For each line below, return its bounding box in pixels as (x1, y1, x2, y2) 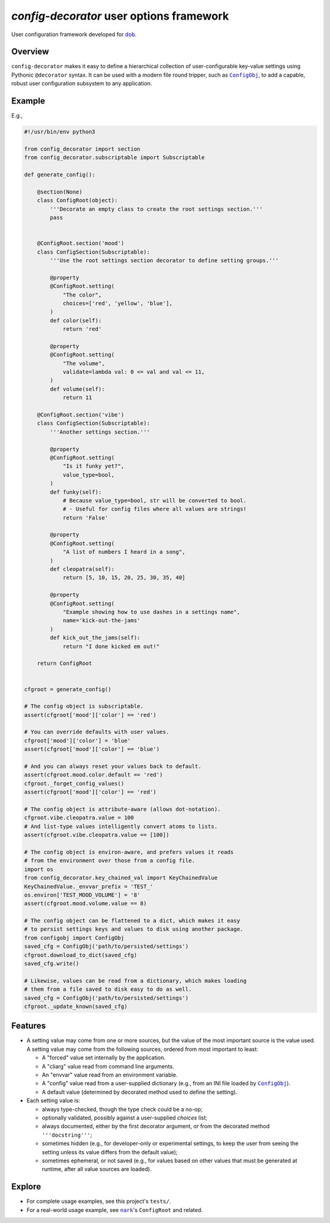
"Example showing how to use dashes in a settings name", (62, 608, 241, 615)
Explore (11, 1181, 42, 1192)
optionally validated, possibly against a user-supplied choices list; (42, 1114, 208, 1121)
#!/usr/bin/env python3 (24, 129, 96, 135)
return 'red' (62, 325, 102, 333)
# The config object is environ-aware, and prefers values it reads (24, 849, 234, 855)
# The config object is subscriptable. (24, 703, 144, 710)
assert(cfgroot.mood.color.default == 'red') (24, 771, 163, 778)
